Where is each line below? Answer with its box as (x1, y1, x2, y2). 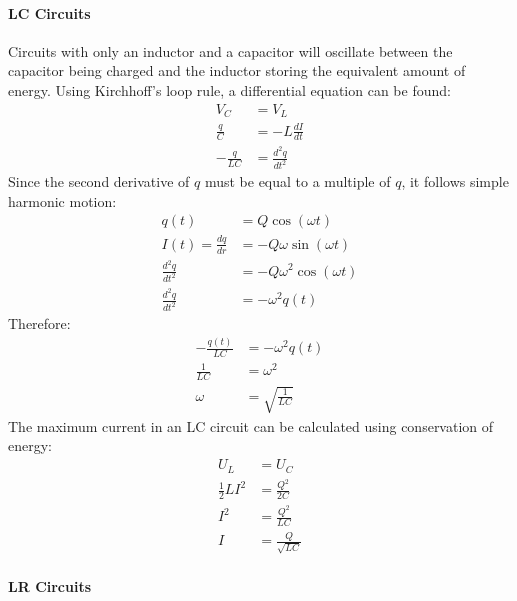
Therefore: (8, 313, 71, 334)
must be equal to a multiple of (204, 171, 391, 192)
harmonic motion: (8, 190, 117, 211)
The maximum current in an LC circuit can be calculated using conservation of (8, 415, 494, 436)
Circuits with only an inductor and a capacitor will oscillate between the (8, 40, 453, 61)
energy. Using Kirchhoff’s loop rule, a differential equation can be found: (8, 79, 451, 100)
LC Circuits (8, 2, 91, 23)
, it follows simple (401, 171, 509, 192)
